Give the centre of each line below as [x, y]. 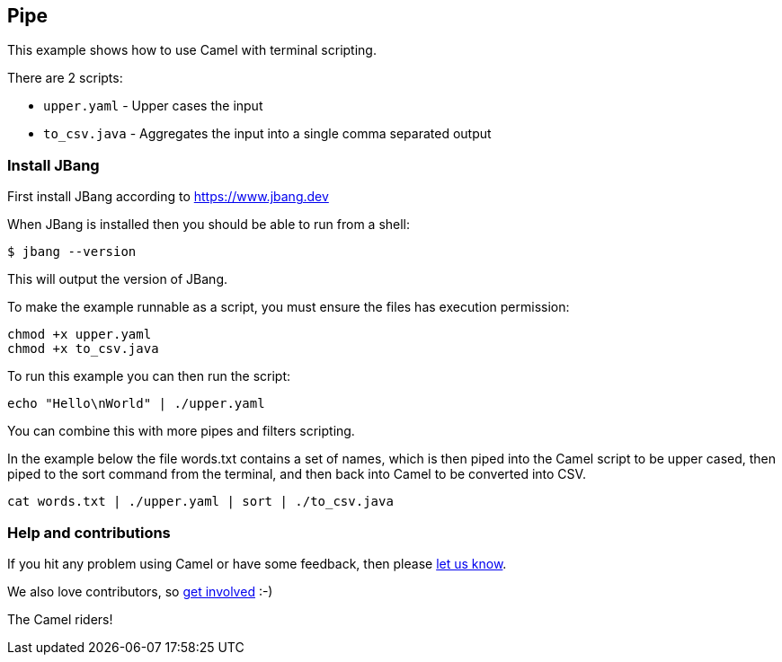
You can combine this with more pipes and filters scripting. [181, 431]
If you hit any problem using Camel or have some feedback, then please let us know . [257, 563]
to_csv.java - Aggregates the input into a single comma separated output [267, 134]
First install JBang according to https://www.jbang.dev [168, 197]
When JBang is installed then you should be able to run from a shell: [209, 225]
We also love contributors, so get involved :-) [140, 591]
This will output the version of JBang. [118, 279]
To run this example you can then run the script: [149, 376]
